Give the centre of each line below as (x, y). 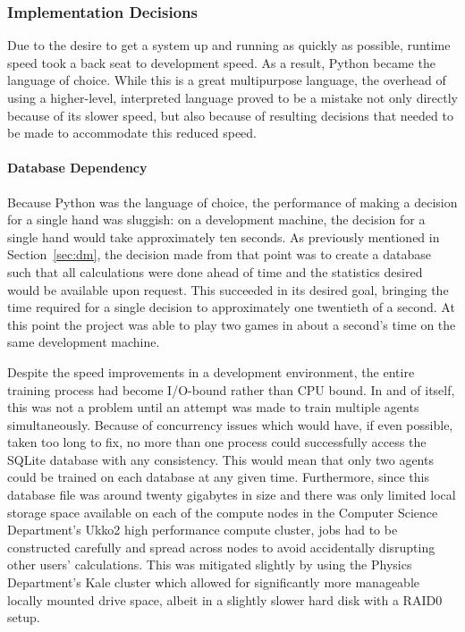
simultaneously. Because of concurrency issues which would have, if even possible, (230, 424)
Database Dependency (77, 168)
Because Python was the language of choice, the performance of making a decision (232, 202)
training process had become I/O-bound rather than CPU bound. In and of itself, (231, 389)
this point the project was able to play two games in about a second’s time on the (232, 324)
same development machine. (84, 342)
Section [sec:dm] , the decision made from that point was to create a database (220, 254)
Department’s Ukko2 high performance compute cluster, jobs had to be (203, 530)
